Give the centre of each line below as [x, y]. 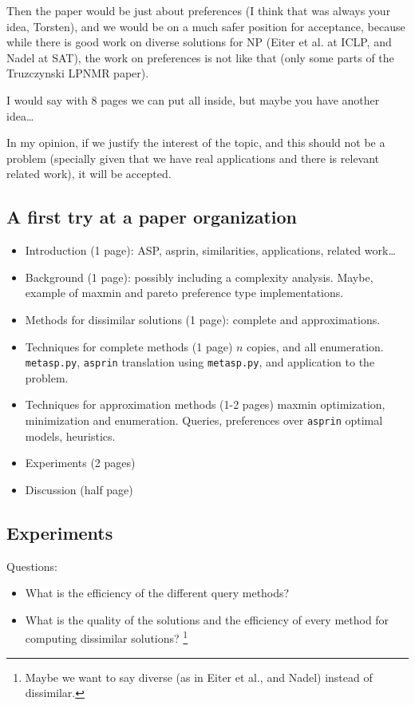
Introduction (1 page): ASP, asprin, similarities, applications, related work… [210, 250]
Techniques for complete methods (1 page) [129, 346]
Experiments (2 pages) [80, 463]
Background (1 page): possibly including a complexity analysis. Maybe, [199, 277]
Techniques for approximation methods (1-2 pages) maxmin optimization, [205, 404]
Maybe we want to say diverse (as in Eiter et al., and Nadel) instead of [199, 677]
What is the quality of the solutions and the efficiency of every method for [207, 619]
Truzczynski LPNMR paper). [78, 73]
